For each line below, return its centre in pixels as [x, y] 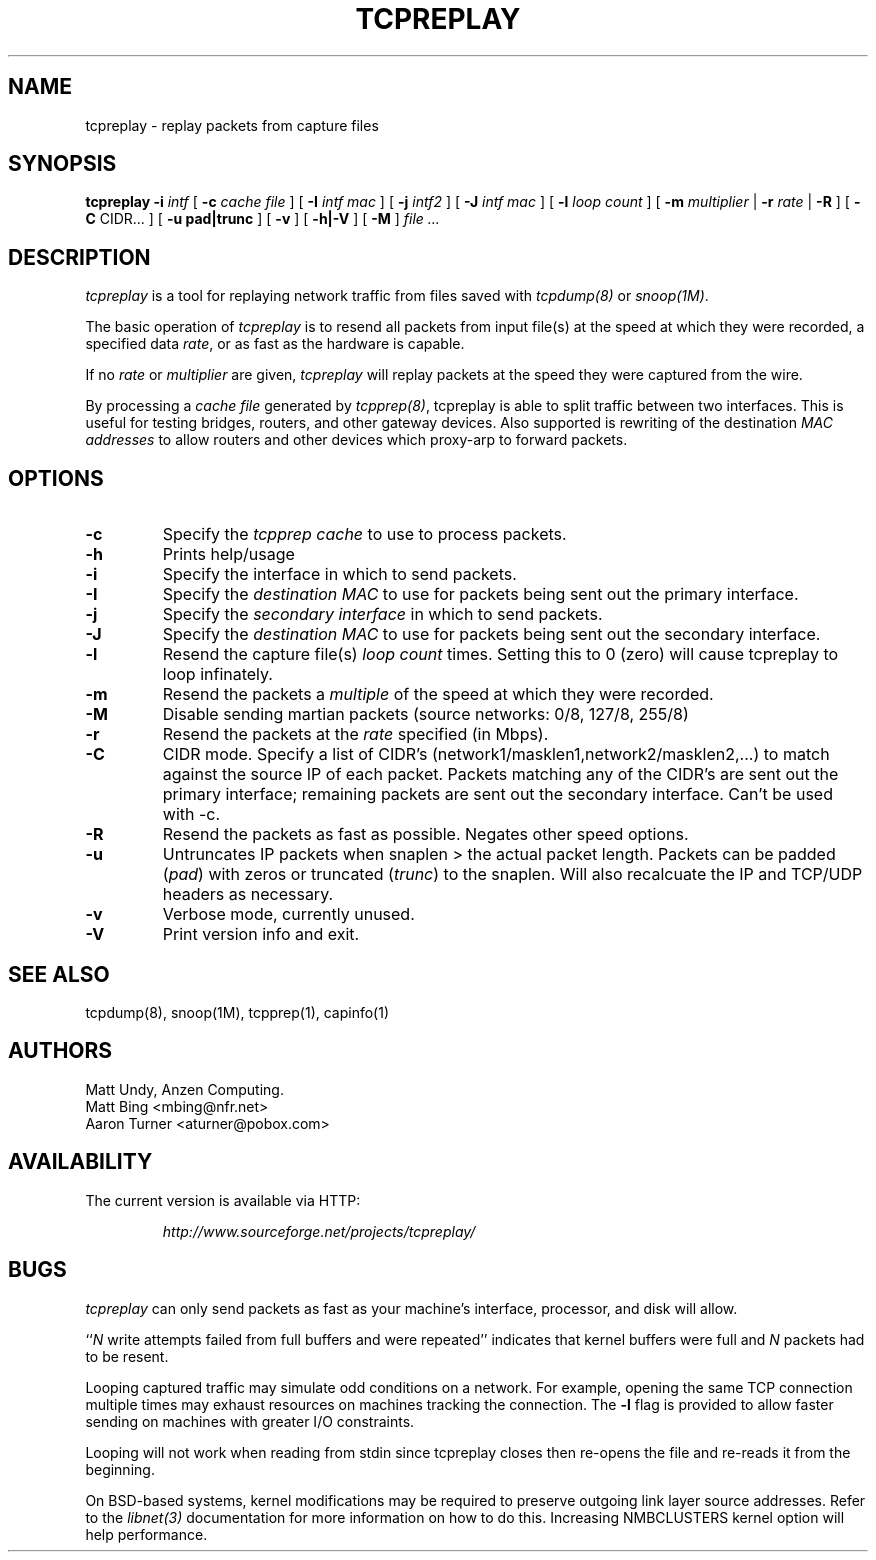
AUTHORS [60, 1051]
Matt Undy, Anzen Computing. [184, 1089]
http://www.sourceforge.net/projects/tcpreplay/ [319, 1231]
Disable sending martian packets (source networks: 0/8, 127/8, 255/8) [425, 714]
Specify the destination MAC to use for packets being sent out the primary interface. [480, 594]
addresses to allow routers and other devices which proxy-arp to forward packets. [356, 440]
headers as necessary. [248, 894]
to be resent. [127, 1356]
